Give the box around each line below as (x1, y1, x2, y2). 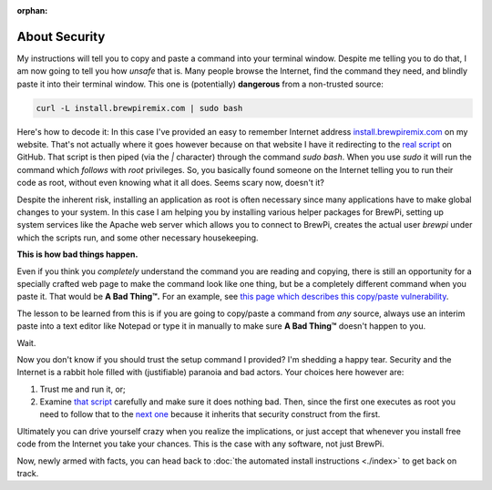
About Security (16, 28, 106, 45)
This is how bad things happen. (16, 249, 138, 260)
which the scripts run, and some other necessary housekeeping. (16, 232, 259, 243)
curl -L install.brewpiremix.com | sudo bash (36, 103, 243, 113)
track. (16, 468, 39, 479)
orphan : (16, 5, 48, 15)
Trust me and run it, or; (39, 383, 127, 394)
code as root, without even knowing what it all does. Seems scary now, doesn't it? (16, 178, 325, 189)
